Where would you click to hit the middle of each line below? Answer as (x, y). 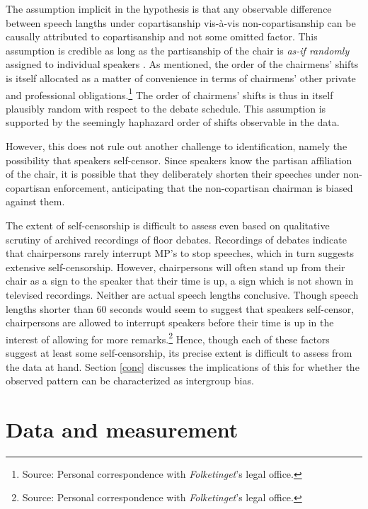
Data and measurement (122, 429)
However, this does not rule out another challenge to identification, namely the (177, 146)
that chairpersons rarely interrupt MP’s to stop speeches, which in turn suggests (180, 253)
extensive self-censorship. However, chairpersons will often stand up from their (176, 267)
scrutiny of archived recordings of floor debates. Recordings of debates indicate (176, 239)
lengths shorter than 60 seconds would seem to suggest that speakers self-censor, (180, 308)
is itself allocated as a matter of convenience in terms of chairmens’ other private (181, 78)
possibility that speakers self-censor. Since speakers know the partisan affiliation (179, 160)
